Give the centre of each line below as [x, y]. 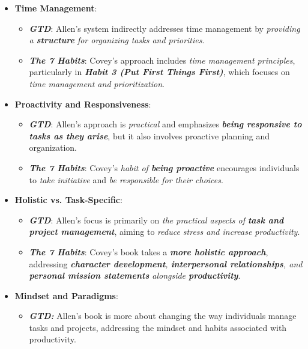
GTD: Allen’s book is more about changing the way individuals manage [163, 316]
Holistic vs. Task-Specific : [68, 200]
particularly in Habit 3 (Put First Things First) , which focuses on [159, 72]
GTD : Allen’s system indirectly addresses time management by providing [165, 28]
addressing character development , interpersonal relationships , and [166, 263]
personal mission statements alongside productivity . [135, 275]
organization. [53, 147]
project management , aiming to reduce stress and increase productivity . [165, 232]
